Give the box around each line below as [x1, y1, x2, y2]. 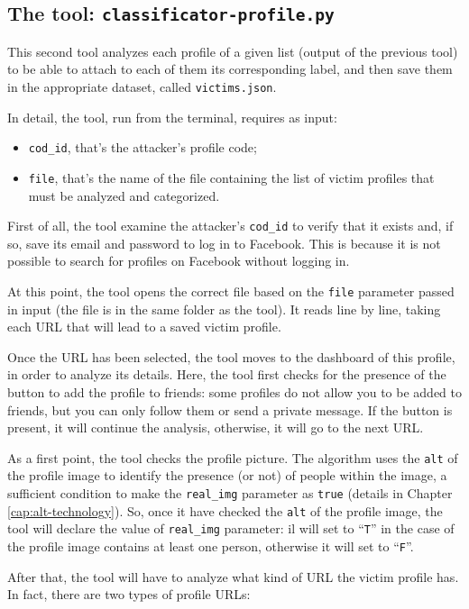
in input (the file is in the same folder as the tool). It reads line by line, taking [7, 299, 441, 318]
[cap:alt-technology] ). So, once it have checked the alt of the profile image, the [7, 501, 443, 520]
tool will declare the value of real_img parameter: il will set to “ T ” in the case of [7, 519, 455, 538]
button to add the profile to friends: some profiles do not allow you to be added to [7, 383, 462, 401]
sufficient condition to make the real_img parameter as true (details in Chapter [7, 484, 453, 503]
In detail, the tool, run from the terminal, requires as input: [7, 107, 337, 126]
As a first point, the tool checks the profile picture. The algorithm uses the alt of [7, 448, 458, 467]
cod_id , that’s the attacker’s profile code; [28, 138, 257, 157]
